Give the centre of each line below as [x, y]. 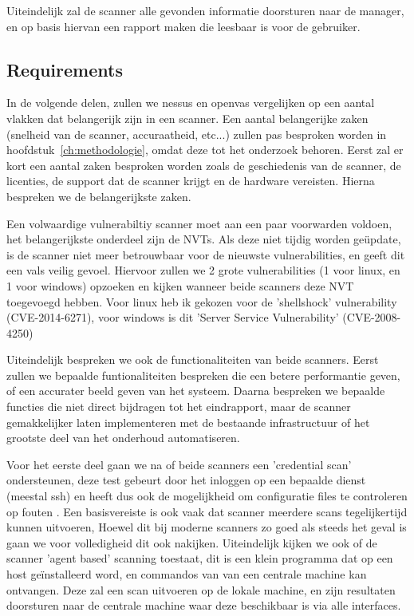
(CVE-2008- [372, 317]
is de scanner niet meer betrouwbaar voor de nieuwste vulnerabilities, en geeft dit [206, 254]
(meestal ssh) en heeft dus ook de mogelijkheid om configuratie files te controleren [207, 496]
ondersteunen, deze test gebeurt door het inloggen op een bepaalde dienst [186, 480]
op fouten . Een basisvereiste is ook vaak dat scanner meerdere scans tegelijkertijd [207, 511]
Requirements [65, 69]
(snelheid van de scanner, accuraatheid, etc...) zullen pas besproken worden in [197, 134]
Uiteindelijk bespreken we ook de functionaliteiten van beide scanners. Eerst [193, 359]
